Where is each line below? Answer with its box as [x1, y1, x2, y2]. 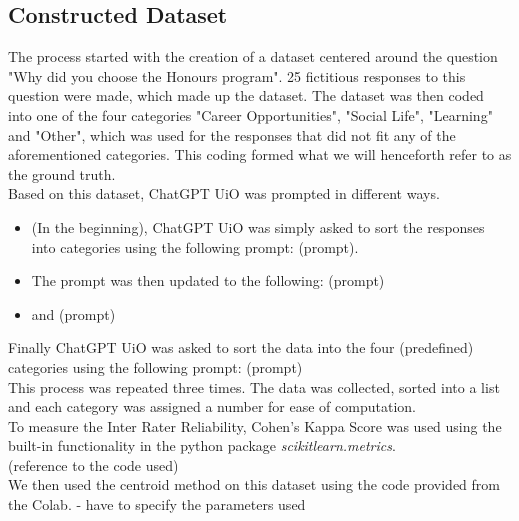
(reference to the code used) [8, 454, 179, 475]
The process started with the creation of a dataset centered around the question [8, 46, 498, 67]
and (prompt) [31, 303, 116, 324]
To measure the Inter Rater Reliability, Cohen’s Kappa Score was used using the [8, 415, 502, 436]
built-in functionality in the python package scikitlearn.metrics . [8, 435, 396, 456]
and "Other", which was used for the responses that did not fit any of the [8, 124, 456, 145]
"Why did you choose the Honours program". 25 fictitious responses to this [8, 65, 466, 86]
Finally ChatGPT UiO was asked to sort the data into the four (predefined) [8, 337, 474, 358]
